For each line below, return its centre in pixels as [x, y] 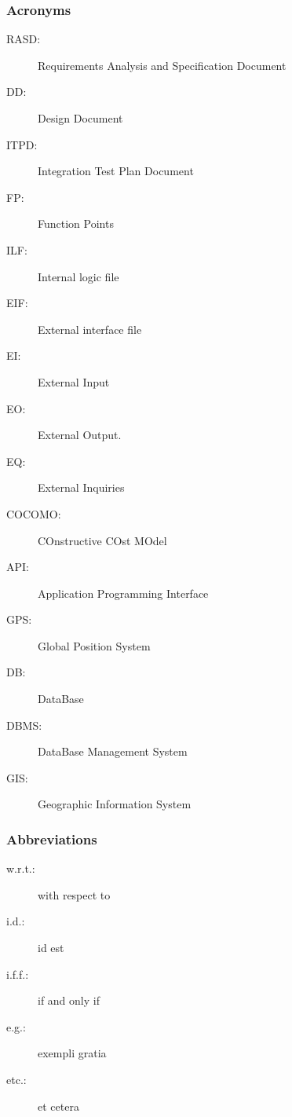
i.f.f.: [18, 974]
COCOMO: [34, 513]
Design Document [80, 118]
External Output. [80, 435]
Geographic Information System [115, 804]
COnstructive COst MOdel [102, 540]
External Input [74, 381]
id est [51, 948]
